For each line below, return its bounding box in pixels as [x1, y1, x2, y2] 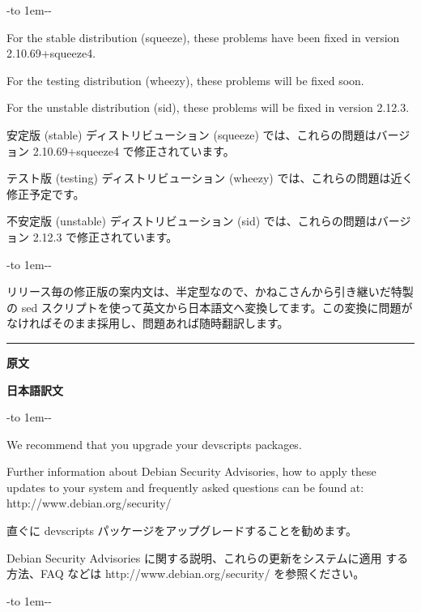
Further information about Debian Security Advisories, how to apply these [6, 463, 376, 480]
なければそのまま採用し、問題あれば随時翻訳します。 [6, 315, 289, 332]
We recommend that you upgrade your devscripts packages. [6, 435, 302, 452]
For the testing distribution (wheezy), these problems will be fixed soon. [6, 71, 364, 88]
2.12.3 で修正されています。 [32, 228, 178, 245]
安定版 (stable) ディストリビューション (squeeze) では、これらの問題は [6, 126, 376, 143]
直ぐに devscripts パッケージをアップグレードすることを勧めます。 [6, 522, 357, 539]
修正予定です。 [6, 185, 85, 202]
